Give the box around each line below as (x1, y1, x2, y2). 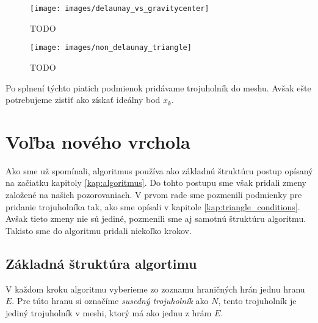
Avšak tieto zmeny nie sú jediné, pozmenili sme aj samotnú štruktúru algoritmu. (5, 212, 306, 225)
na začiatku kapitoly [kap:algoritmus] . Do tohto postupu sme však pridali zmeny (5, 176, 306, 189)
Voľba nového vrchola (5, 129, 190, 154)
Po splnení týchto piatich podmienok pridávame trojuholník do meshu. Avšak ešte (5, 81, 311, 94)
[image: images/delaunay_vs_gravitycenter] (30, 4, 209, 13)
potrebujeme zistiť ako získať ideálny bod (5, 93, 161, 106)
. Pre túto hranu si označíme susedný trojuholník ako (12, 294, 209, 307)
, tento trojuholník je (218, 294, 297, 307)
